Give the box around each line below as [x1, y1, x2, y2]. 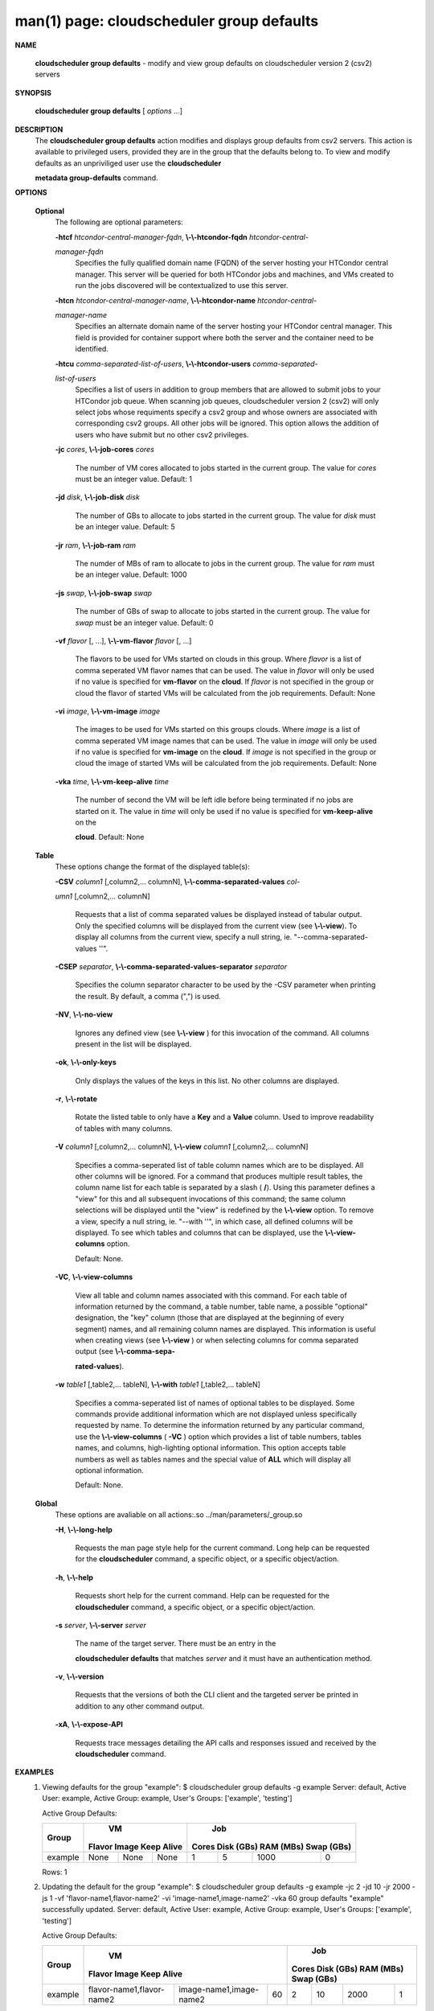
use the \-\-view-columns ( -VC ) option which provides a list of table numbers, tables [75, 1432, 362, 1441]
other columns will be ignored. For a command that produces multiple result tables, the [75, 1171, 363, 1182]
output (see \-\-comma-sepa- [75, 1347, 176, 1356]
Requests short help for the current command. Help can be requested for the [75, 1591, 330, 1601]
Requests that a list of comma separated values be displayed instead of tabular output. [75, 910, 362, 919]
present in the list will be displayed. [75, 1038, 192, 1049]
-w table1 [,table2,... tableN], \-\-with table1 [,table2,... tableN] [55, 1380, 261, 1389]
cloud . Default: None [75, 833, 145, 842]
